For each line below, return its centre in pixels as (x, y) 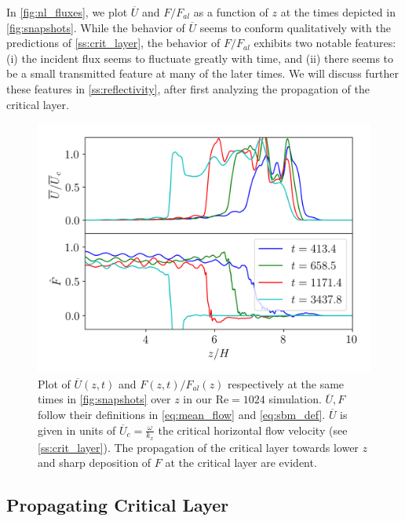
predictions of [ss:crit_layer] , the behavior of (113, 43)
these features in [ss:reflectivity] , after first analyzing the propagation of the (188, 88)
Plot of (54, 383)
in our (197, 399)
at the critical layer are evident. (241, 463)
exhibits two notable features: (325, 43)
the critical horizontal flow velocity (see (253, 430)
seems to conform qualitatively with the (295, 27)
